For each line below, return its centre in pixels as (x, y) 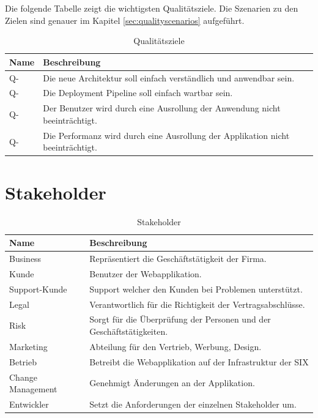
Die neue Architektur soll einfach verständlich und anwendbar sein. (169, 77)
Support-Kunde (38, 289)
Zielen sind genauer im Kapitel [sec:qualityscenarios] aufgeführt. (125, 20)
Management (33, 389)
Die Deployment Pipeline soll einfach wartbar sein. (138, 93)
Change (23, 377)
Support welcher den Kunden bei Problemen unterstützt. (196, 289)
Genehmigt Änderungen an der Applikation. (172, 383)
